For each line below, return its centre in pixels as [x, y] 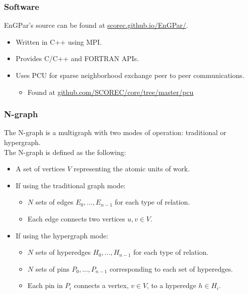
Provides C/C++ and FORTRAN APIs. [77, 58]
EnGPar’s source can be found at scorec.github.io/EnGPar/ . [96, 25]
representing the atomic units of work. [132, 169]
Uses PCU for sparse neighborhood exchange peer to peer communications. [130, 75]
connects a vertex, [101, 285]
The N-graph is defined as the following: [65, 152]
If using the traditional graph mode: [71, 185]
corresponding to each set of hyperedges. [171, 268]
